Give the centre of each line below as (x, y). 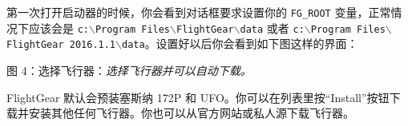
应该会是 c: (59, 28)
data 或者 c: (272, 28)
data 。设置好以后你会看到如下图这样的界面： (240, 43)
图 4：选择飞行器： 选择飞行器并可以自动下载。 (129, 70)
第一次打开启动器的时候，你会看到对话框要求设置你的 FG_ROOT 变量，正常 (199, 12)
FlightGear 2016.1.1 (61, 45)
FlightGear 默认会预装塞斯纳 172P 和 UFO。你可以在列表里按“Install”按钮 (198, 97)
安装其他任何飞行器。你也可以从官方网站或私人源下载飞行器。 (191, 113)
